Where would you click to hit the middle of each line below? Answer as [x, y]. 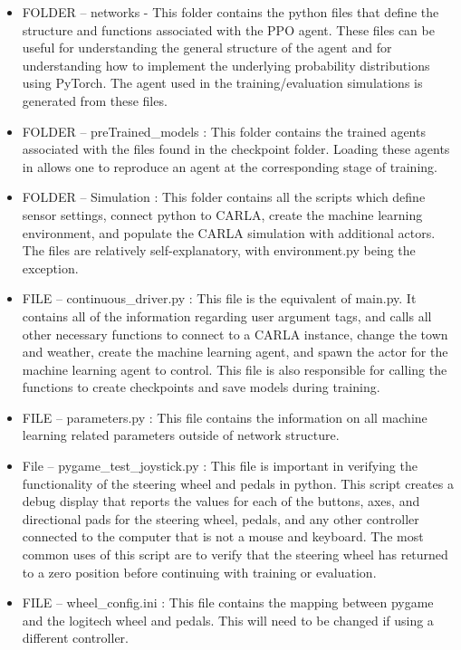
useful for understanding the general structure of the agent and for [207, 48]
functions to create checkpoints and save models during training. [201, 387]
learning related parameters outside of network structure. [181, 435]
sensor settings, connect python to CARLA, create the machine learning [222, 214]
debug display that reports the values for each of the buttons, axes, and [221, 501]
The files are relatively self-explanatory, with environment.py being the [219, 250]
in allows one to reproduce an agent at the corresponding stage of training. [230, 166]
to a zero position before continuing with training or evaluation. [199, 572]
